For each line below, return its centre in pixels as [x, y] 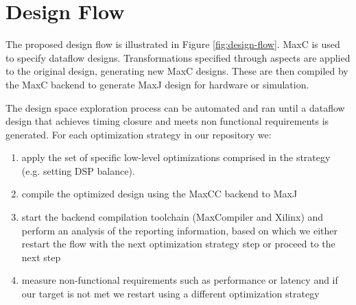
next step [41, 257]
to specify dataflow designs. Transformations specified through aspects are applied [178, 57]
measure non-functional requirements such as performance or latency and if [180, 280]
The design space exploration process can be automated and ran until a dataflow [175, 107]
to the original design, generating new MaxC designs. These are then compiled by [177, 71]
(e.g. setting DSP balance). [78, 170]
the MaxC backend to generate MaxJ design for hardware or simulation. [157, 84]
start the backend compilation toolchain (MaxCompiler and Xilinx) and [173, 217]
